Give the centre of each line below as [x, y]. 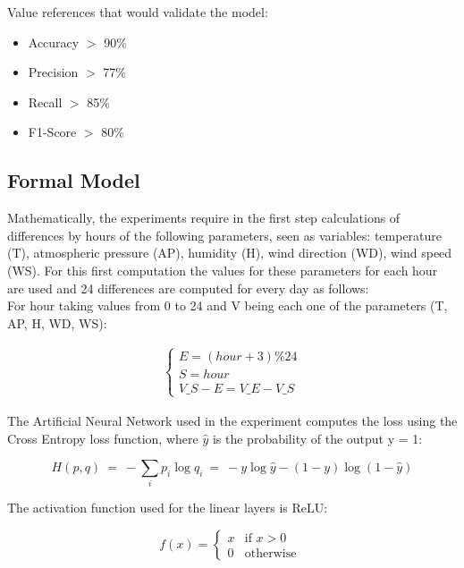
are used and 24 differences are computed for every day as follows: [188, 288]
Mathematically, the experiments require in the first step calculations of [204, 218]
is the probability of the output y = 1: [317, 438]
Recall [45, 102]
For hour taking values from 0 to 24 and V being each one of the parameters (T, [228, 305]
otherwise [270, 554]
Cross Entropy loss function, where [103, 438]
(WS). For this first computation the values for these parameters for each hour [223, 270]
